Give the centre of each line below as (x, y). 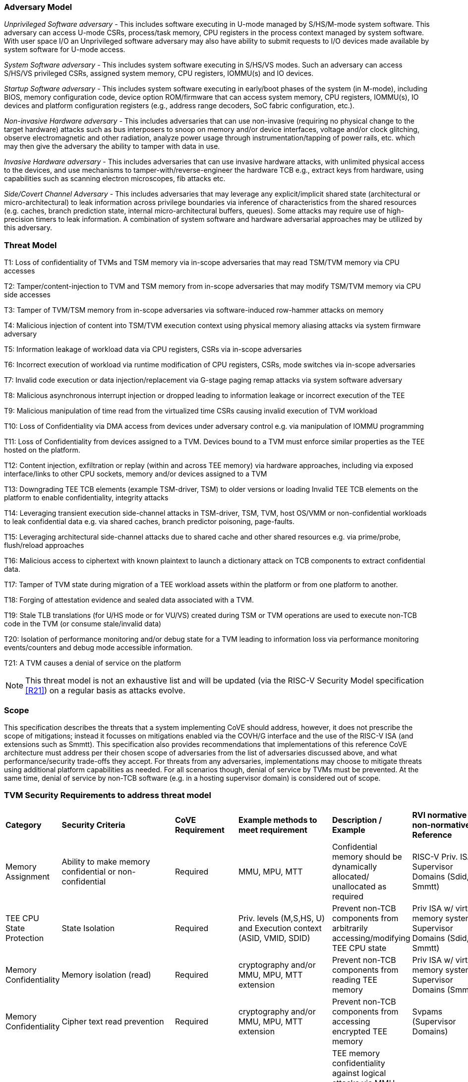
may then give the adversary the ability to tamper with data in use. (112, 146)
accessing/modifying (371, 938)
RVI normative (439, 815)
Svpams (427, 1011)
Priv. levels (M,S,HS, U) (282, 918)
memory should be (367, 856)
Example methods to (278, 820)
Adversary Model (38, 7)
